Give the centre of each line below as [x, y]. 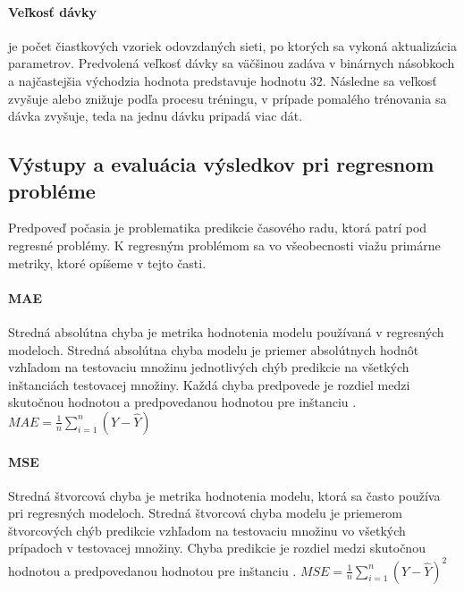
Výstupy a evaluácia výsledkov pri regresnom [221, 164]
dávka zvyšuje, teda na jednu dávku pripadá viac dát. [156, 116]
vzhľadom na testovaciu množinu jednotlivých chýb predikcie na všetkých [209, 367]
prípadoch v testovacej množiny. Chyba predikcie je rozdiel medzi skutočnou [217, 548]
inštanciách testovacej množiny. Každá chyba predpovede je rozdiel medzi [209, 384]
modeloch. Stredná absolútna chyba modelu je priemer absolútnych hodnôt [214, 349]
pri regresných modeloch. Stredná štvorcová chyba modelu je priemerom [206, 513]
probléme [52, 190]
